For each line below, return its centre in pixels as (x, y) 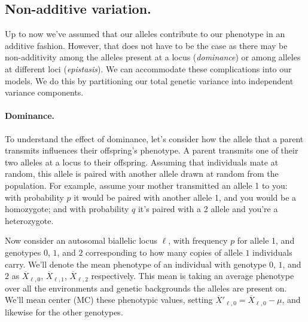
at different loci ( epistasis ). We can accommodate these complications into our (148, 68)
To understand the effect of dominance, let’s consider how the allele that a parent (154, 138)
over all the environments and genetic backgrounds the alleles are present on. (146, 288)
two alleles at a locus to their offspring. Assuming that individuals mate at (142, 162)
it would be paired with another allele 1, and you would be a (185, 197)
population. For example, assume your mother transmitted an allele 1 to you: (146, 185)
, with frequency (198, 240)
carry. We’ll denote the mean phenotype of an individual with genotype (136, 264)
